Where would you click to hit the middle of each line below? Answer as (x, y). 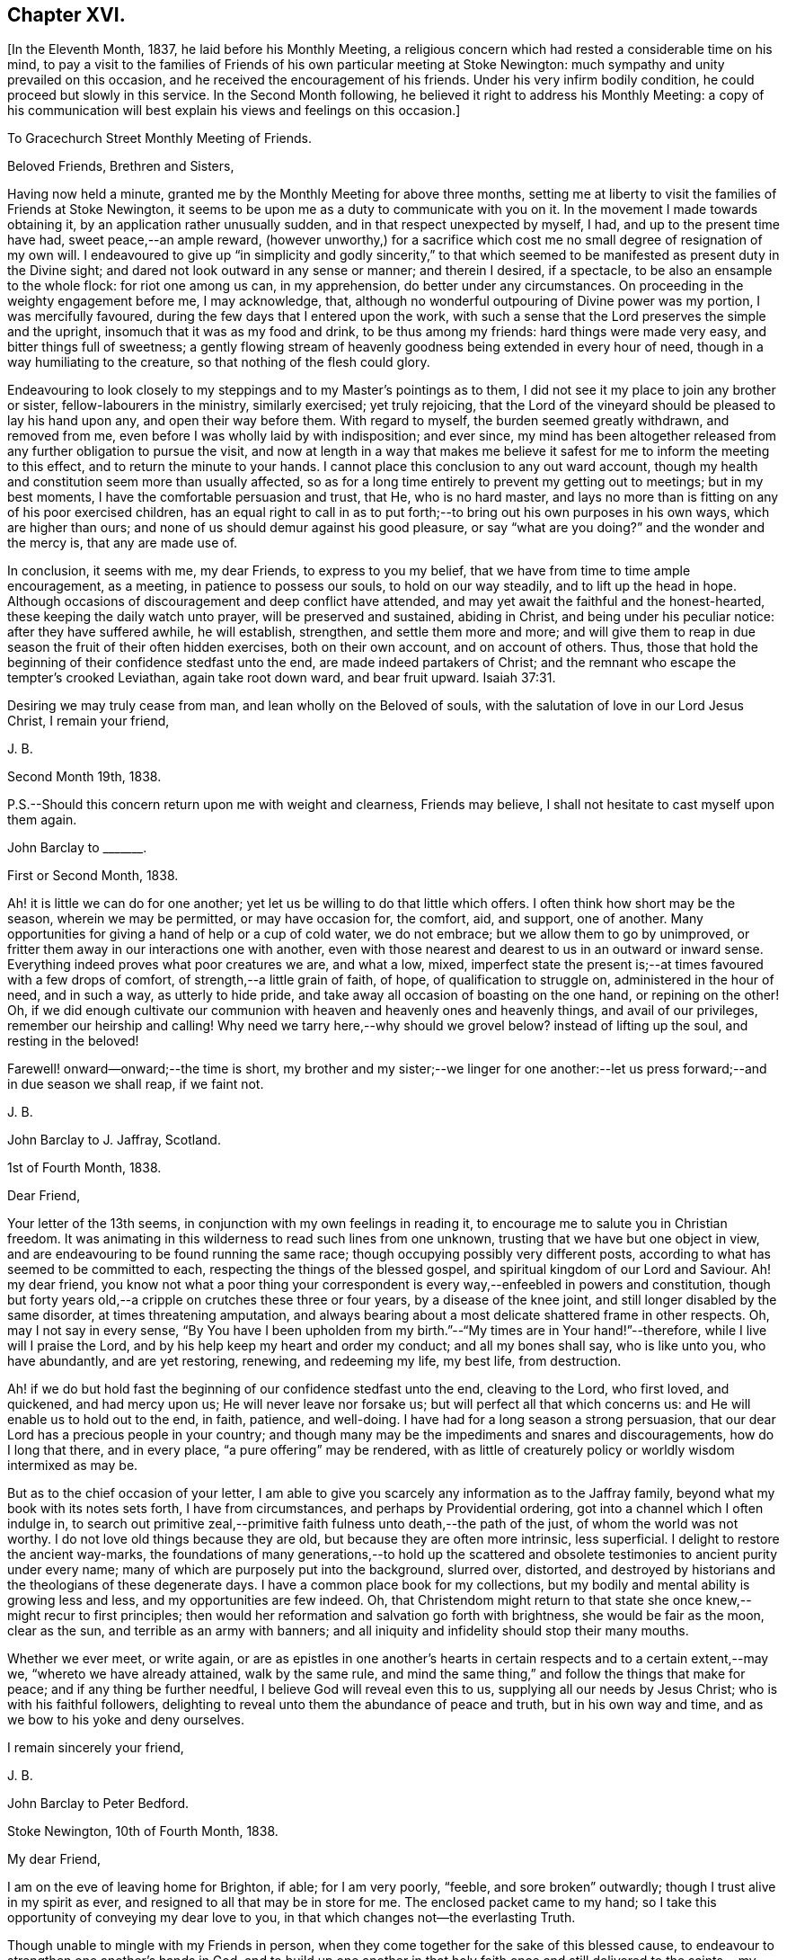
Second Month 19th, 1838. (84, 777)
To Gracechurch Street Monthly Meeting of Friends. (160, 138)
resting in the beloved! (73, 1041)
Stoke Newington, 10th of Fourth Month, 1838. (143, 1831)
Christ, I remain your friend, (88, 721)
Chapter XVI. (66, 15)
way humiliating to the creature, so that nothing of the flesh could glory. (219, 362)
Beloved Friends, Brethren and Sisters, (121, 166)
